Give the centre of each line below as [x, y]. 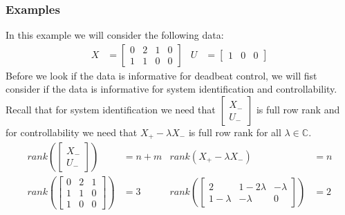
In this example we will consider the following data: [115, 35]
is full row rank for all [235, 132]
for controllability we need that [72, 132]
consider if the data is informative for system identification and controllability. [171, 89]
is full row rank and [298, 110]
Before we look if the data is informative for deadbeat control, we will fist [161, 75]
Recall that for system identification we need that [111, 110]
